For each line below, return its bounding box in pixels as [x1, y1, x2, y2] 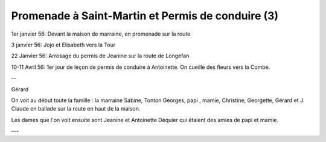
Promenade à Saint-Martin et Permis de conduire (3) [11, 9, 279, 22]
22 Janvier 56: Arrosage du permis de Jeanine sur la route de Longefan [11, 52, 190, 60]
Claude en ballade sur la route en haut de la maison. [11, 105, 141, 112]
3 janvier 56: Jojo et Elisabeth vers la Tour [11, 41, 116, 48]
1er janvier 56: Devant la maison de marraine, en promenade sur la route [11, 30, 191, 37]
